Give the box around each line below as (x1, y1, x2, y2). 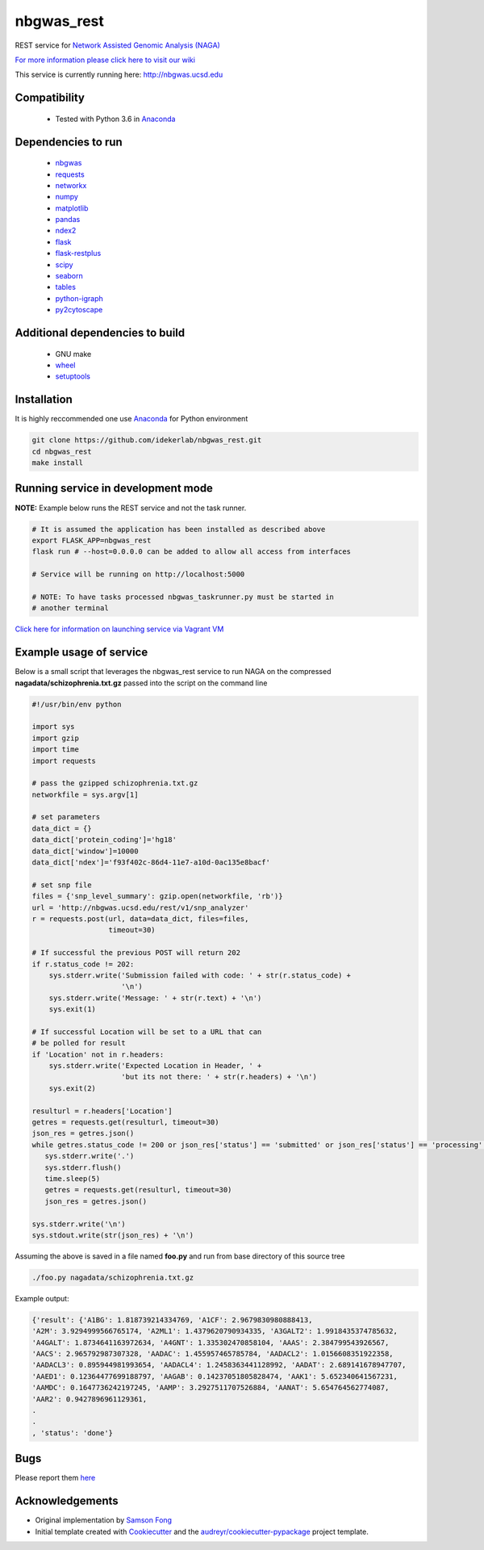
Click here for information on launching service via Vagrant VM (15, 624, 224, 634)
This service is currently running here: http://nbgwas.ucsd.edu (15, 69, 223, 80)
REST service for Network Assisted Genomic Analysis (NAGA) (15, 40, 221, 50)
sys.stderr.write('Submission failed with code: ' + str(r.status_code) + (48, 970, 351, 980)
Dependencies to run (15, 135, 123, 149)
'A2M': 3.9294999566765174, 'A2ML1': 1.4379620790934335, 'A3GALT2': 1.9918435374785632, (31, 1326, 398, 1336)
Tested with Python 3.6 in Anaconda (55, 114, 176, 124)
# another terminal (31, 604, 109, 613)
